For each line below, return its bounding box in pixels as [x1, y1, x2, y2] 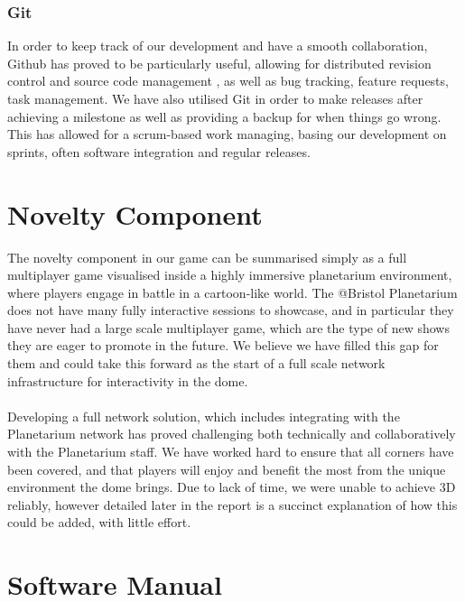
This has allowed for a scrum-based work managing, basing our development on [7, 125, 447, 144]
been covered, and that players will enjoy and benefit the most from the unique [7, 459, 446, 478]
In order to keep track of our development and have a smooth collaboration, [7, 36, 428, 55]
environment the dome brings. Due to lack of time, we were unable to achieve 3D [7, 477, 456, 496]
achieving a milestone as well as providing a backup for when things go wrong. [7, 107, 442, 125]
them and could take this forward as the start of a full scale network [7, 354, 386, 373]
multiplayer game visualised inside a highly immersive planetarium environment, [7, 265, 452, 284]
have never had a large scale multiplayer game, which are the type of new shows [7, 318, 450, 337]
